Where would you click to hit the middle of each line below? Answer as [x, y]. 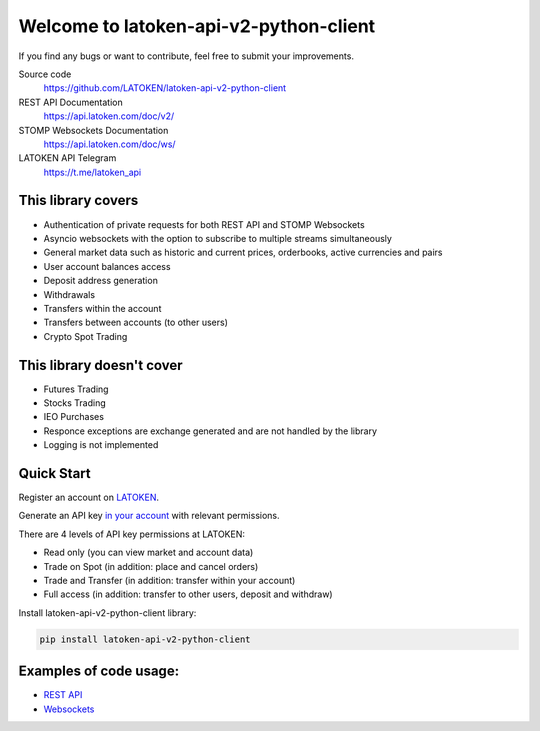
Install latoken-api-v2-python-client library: [107, 612]
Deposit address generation [101, 281]
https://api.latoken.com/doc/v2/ [109, 116]
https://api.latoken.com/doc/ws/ [109, 144]
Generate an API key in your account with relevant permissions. [149, 516]
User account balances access [107, 266]
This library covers [78, 200]
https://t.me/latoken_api [92, 172]
